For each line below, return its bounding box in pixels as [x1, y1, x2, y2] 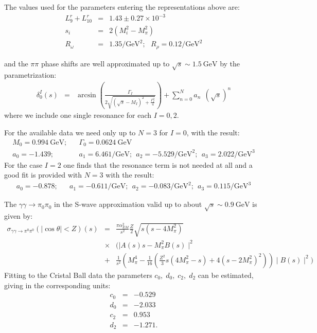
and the [4, 58, 28, 68]
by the [220, 58, 240, 68]
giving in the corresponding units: [4, 279, 111, 290]
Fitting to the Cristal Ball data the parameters [4, 269, 152, 280]
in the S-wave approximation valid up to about [54, 199, 202, 209]
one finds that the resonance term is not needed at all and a [63, 159, 253, 170]
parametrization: [4, 69, 57, 80]
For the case [4, 159, 43, 170]
